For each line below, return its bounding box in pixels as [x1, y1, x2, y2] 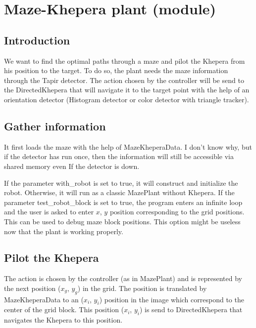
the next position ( [4, 283, 61, 293]
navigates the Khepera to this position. [4, 315, 123, 325]
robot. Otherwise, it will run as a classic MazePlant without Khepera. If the [4, 187, 235, 198]
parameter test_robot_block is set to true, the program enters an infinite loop [4, 197, 243, 207]
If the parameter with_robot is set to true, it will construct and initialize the [4, 177, 238, 188]
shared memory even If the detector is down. [4, 161, 140, 171]
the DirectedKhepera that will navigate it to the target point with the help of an [4, 84, 250, 95]
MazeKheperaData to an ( [4, 294, 84, 304]
